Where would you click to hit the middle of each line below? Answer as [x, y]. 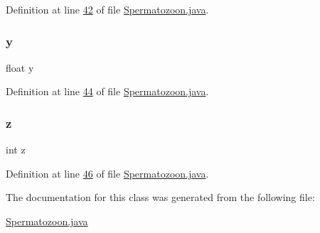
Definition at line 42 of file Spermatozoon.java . [107, 9]
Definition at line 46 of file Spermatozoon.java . [107, 173]
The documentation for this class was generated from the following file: [160, 197]
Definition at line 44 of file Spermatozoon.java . [107, 91]
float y [20, 67]
